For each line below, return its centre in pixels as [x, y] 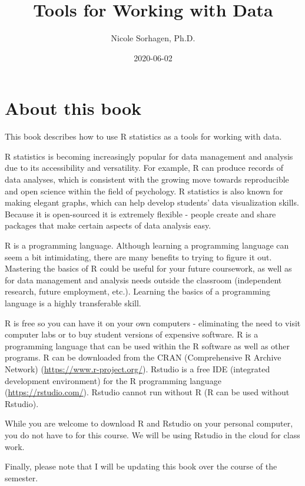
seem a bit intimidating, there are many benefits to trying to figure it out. [138, 257]
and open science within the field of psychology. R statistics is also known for [144, 191]
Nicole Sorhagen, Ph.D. [153, 38]
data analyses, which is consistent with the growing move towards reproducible [147, 179]
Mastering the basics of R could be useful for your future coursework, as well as [148, 268]
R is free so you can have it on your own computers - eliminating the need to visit [153, 323]
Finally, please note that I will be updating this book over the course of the [141, 466]
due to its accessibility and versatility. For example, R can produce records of [144, 168]
